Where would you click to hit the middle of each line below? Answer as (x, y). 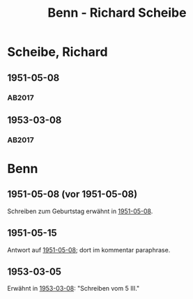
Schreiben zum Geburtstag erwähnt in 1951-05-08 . (80, 211)
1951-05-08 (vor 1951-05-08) (72, 194)
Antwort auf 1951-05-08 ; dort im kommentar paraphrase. (89, 250)
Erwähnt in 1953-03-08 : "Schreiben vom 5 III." (74, 289)
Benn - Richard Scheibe (117, 13)
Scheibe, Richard (57, 52)
